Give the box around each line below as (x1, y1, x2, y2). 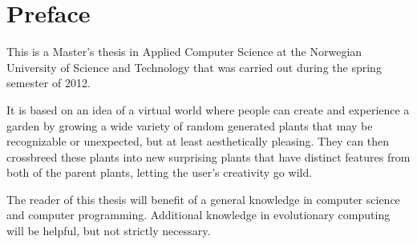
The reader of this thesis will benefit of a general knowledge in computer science (6, 190, 400, 207)
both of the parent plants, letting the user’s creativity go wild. (6, 164, 313, 181)
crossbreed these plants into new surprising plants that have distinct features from (6, 148, 411, 165)
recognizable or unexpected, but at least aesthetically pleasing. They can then (6, 133, 390, 150)
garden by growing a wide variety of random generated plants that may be (6, 117, 373, 134)
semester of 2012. (6, 74, 91, 91)
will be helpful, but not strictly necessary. (6, 222, 211, 239)
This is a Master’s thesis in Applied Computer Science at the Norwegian (6, 43, 362, 60)
